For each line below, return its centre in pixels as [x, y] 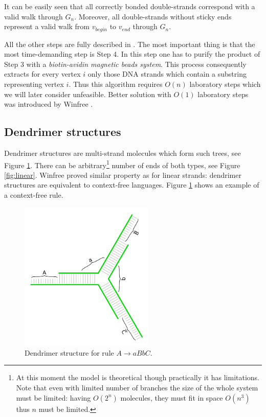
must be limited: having [53, 397]
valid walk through [34, 16]
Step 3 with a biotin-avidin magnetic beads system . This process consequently [125, 64]
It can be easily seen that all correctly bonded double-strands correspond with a [130, 6]
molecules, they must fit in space [172, 397]
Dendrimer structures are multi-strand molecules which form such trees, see [123, 153]
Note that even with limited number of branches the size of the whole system [137, 388]
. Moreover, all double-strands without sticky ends [153, 16]
